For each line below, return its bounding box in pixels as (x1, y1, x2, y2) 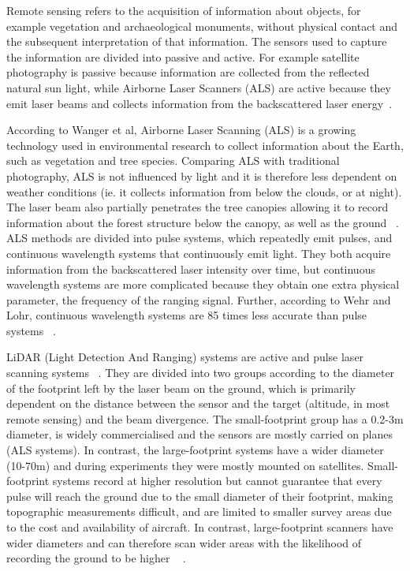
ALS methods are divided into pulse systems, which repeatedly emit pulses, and (6, 230, 393, 246)
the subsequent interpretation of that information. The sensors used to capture (6, 33, 387, 50)
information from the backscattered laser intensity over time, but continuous (6, 260, 375, 277)
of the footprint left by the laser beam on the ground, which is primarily (6, 379, 356, 396)
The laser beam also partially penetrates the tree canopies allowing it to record (6, 199, 389, 215)
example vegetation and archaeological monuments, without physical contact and (6, 17, 398, 34)
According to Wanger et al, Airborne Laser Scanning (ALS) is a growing (6, 121, 356, 138)
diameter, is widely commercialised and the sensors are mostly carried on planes (6, 426, 393, 442)
